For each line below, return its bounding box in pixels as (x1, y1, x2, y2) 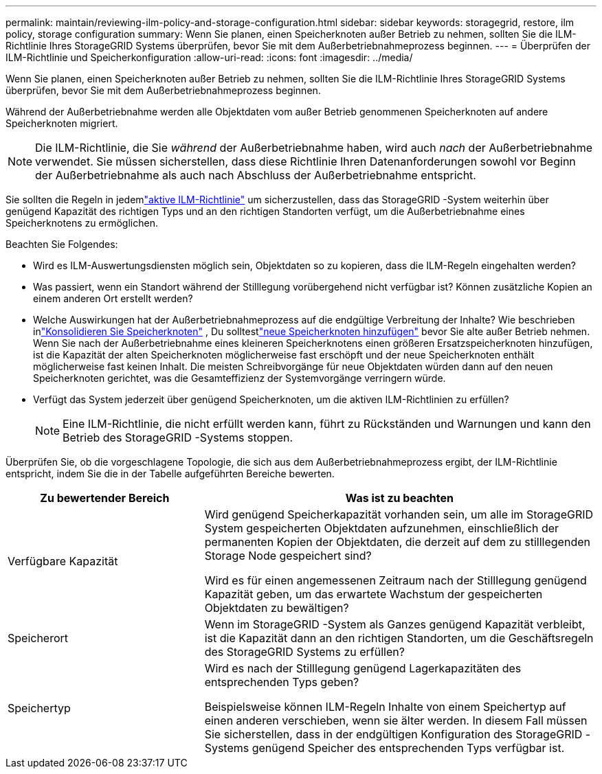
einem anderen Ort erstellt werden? (33, 293, 193, 304)
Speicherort (8, 631, 69, 645)
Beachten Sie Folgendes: (5, 238, 118, 250)
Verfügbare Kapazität (8, 554, 118, 568)
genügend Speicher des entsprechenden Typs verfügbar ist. (252, 741, 565, 755)
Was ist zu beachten (345, 491, 454, 505)
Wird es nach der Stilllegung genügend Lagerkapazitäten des (204, 661, 522, 675)
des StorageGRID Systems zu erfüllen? (204, 645, 405, 659)
